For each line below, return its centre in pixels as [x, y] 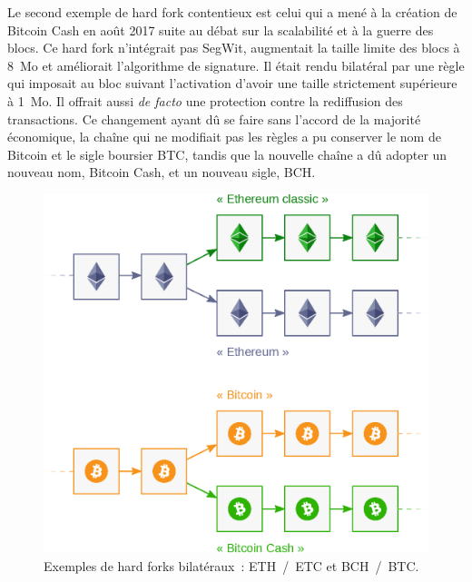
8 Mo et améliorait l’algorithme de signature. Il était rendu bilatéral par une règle [236, 65]
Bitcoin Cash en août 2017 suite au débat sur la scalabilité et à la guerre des [221, 30]
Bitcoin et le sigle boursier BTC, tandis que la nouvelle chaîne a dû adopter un [227, 154]
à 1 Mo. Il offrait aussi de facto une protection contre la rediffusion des [205, 100]
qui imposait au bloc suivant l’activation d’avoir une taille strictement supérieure [232, 83]
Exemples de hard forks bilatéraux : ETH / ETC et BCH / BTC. [231, 565]
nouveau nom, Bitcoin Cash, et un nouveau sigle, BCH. [162, 172]
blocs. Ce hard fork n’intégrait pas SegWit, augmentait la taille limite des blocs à [234, 48]
